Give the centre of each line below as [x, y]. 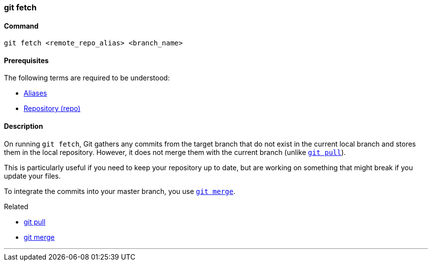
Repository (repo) [52, 109]
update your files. [32, 176]
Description [24, 126]
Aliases [36, 93]
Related [16, 206]
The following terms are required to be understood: [87, 78]
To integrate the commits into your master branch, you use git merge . [120, 191]
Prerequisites [26, 60]
